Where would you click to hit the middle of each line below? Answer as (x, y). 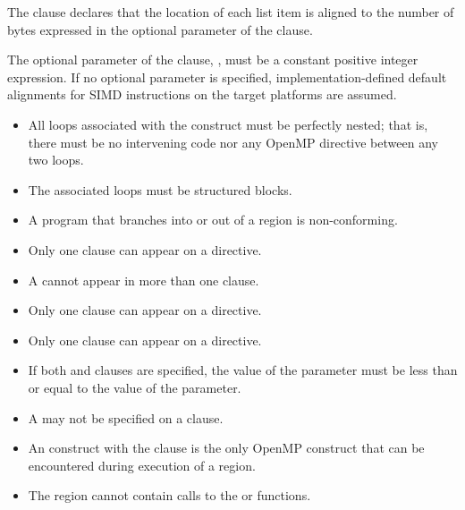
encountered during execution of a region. (142, 465)
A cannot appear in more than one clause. (144, 280)
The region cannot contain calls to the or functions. (169, 495)
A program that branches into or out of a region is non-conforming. (213, 220)
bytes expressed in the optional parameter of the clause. (160, 29)
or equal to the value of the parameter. (135, 387)
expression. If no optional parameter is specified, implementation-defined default (227, 76)
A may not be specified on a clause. (126, 417)
